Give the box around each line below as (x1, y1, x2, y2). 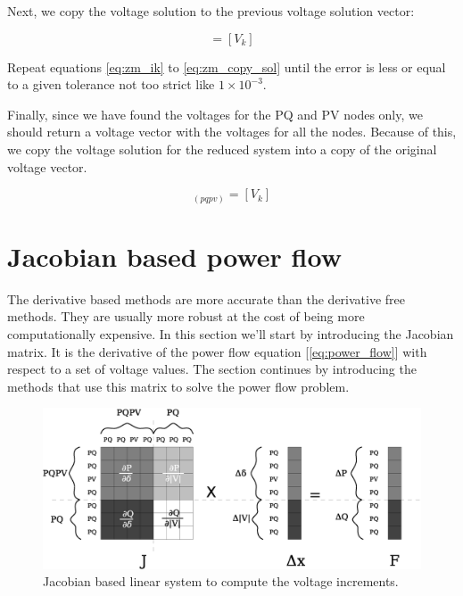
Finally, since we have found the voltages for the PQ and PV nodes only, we (7, 104, 423, 123)
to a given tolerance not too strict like (7, 75, 215, 94)
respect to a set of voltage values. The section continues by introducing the (7, 360, 417, 378)
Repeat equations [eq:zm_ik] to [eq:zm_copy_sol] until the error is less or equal (7, 57, 446, 76)
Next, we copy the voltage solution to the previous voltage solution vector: (7, 2, 415, 20)
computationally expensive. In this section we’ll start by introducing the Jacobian (7, 324, 454, 343)
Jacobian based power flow (7, 237, 342, 274)
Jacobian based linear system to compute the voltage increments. (43, 572, 399, 591)
